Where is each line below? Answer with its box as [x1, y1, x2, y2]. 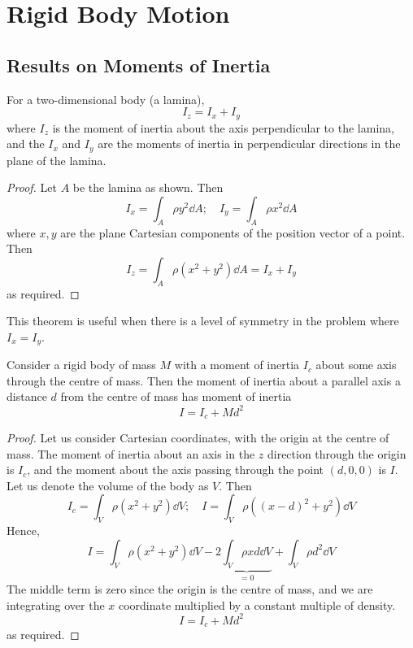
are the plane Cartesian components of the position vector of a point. [60, 224, 406, 241]
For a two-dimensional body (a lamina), [7, 90, 205, 107]
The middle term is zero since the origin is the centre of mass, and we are [7, 581, 373, 598]
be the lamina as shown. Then [72, 179, 224, 196]
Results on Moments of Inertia [7, 52, 271, 77]
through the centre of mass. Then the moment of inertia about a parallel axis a [7, 372, 401, 389]
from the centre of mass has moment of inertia [60, 388, 292, 405]
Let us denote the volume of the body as [7, 476, 209, 494]
